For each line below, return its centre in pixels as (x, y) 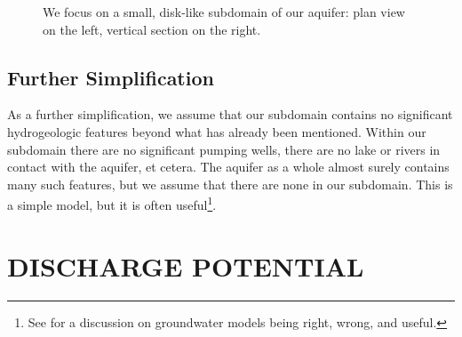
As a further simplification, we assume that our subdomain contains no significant (230, 114)
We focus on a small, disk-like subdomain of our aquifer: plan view (224, 12)
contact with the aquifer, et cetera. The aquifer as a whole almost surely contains (228, 167)
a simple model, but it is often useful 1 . (112, 204)
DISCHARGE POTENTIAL (186, 265)
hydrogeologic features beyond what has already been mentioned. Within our (217, 131)
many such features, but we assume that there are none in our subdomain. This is (230, 184)
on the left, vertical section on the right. (152, 29)
